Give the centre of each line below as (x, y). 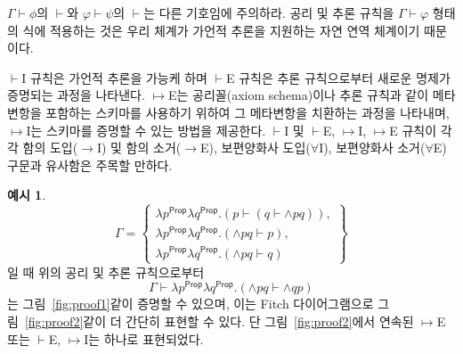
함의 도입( (50, 148)
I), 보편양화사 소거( (372, 148)
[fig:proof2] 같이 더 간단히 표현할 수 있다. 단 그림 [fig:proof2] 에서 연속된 (219, 321)
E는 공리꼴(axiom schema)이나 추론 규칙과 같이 (298, 95)
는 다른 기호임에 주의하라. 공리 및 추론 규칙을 (269, 12)
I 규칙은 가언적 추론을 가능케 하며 (114, 77)
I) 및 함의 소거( (139, 148)
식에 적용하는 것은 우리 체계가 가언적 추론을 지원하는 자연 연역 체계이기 (221, 30)
